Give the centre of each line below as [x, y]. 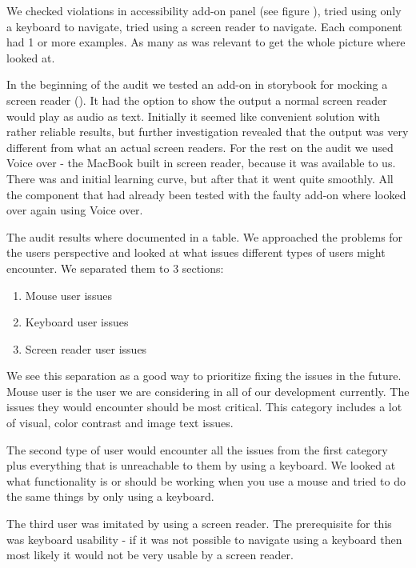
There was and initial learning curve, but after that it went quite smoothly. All [200, 178]
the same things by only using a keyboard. [110, 496]
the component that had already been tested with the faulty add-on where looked [206, 194]
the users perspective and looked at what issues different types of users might [196, 252]
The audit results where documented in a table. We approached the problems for [205, 236]
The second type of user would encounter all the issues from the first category [197, 449]
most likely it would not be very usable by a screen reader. [150, 555]
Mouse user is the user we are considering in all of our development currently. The [208, 391]
